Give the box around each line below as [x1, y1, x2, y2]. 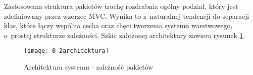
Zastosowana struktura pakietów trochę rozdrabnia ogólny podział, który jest [4, 1, 238, 11]
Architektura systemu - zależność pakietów [24, 62, 153, 72]
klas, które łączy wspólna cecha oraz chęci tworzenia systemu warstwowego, [4, 20, 233, 31]
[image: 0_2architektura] [24, 47, 109, 55]
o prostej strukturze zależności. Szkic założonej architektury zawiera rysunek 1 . [4, 30, 245, 40]
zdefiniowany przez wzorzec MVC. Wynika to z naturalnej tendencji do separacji [4, 10, 249, 21]
